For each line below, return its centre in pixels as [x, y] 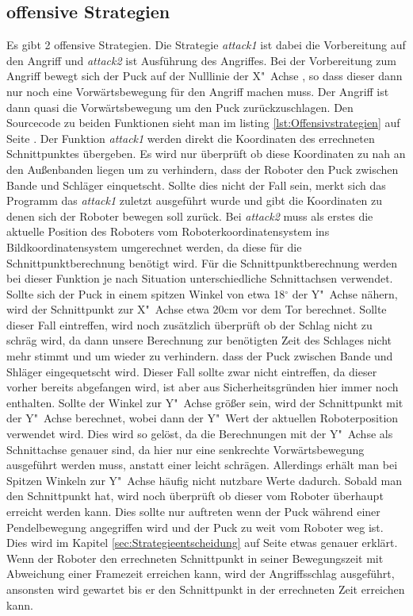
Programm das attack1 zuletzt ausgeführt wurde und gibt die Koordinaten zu [194, 200]
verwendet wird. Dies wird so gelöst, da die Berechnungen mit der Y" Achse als [200, 434]
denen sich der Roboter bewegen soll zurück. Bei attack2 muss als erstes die [190, 216]
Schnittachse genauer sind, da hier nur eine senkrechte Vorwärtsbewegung [185, 449]
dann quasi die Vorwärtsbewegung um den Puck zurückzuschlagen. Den [180, 107]
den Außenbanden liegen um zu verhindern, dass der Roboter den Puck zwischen [203, 169]
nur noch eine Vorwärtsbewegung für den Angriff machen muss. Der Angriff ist [198, 91]
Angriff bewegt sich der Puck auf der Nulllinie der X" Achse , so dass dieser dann [205, 76]
